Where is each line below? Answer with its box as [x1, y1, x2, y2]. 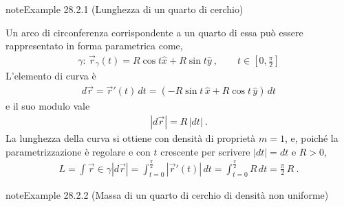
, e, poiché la [284, 130, 338, 145]
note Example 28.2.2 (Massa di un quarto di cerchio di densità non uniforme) [6, 188, 329, 202]
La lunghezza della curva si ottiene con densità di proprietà [6, 130, 256, 145]
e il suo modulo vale [6, 99, 90, 113]
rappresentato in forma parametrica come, [6, 38, 183, 53]
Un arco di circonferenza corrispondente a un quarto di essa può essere [6, 25, 303, 39]
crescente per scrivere [160, 144, 250, 158]
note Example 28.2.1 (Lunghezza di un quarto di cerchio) [6, 2, 244, 16]
